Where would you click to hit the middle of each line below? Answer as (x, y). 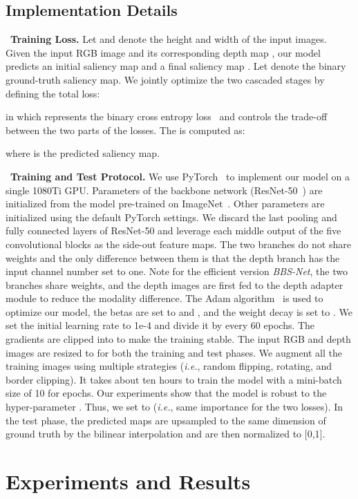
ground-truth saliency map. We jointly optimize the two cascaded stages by (165, 79)
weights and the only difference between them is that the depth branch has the (173, 257)
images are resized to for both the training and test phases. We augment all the (174, 352)
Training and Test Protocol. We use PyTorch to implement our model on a (180, 176)
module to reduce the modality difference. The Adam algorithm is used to (164, 298)
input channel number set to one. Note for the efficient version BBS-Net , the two (177, 271)
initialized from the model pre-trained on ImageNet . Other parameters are (165, 204)
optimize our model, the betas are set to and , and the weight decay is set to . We (179, 311)
